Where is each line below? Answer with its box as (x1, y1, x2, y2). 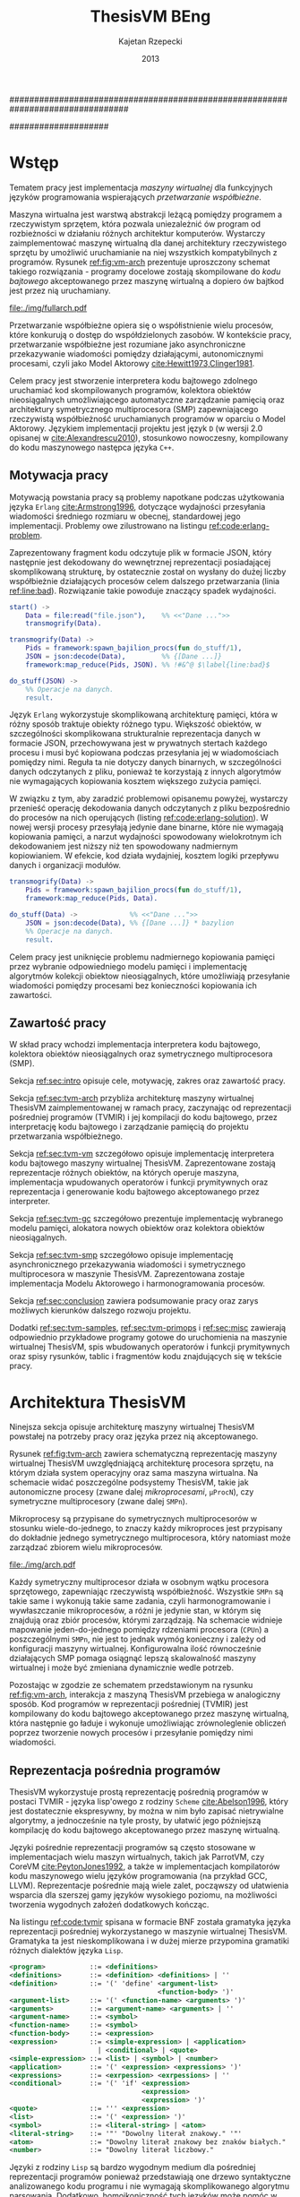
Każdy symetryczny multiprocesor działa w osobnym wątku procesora (9, 1577, 270, 1588)
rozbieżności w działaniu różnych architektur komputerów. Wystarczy (9, 228, 266, 238)
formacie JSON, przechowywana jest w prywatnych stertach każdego (9, 737, 268, 749)
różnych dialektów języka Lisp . (9, 1945, 124, 1956)
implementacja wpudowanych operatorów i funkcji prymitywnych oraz (9, 1176, 269, 1188)
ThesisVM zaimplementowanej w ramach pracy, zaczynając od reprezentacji (9, 1102, 292, 1113)
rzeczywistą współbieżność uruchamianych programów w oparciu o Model (9, 413, 287, 424)
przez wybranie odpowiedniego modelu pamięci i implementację (9, 961, 248, 971)
